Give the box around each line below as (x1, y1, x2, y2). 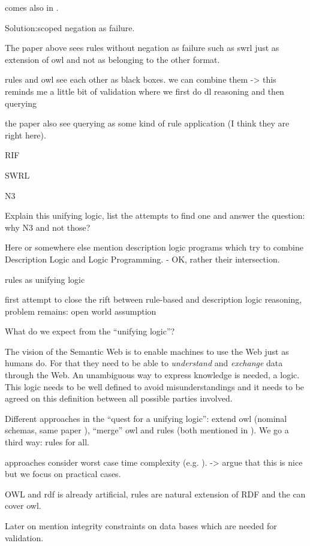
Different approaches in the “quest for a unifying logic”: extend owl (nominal (5, 412, 287, 424)
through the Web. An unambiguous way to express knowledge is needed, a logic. (5, 369, 300, 381)
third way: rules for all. (5, 436, 89, 448)
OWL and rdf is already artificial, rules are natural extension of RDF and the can (5, 487, 306, 500)
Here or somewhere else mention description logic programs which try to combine (5, 241, 303, 254)
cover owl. (5, 499, 41, 512)
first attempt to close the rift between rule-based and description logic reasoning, (5, 293, 302, 306)
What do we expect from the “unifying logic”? (5, 325, 175, 337)
